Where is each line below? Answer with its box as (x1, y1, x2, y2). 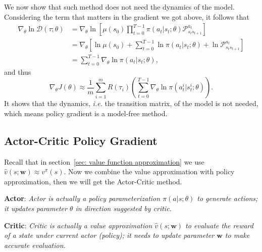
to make (225, 230, 250, 240)
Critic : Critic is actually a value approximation (4, 220, 152, 230)
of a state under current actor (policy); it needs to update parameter (4, 230, 215, 240)
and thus (4, 66, 31, 77)
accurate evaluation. (4, 239, 66, 250)
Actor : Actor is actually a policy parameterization (4, 193, 161, 204)
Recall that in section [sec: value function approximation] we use (4, 156, 204, 167)
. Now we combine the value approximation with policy (64, 166, 235, 177)
